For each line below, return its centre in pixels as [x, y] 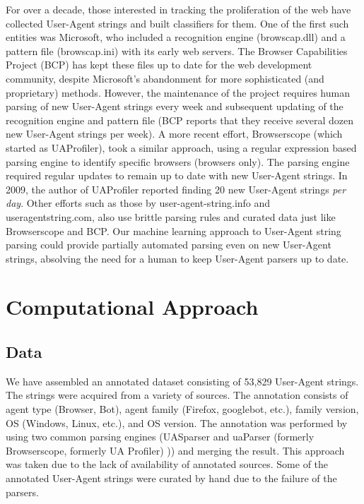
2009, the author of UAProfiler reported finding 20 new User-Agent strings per [176, 189]
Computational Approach [132, 307]
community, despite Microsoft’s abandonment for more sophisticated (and [165, 78]
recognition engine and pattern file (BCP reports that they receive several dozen [180, 120]
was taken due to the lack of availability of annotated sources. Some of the [167, 464]
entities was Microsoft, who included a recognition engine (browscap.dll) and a [176, 37]
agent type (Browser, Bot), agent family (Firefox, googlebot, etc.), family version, [182, 409]
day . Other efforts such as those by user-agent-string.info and [138, 203]
